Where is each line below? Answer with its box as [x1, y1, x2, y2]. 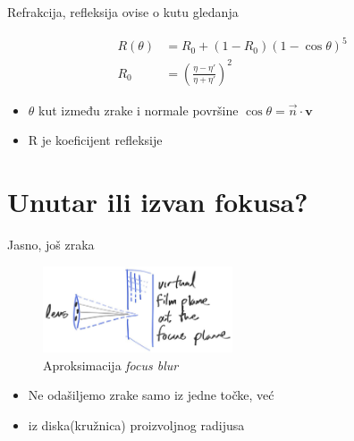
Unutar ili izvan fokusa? [7, 183, 308, 220]
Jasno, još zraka [7, 234, 95, 253]
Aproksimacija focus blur [43, 355, 179, 374]
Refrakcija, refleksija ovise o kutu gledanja [7, 3, 239, 21]
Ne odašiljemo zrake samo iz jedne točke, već [28, 386, 274, 404]
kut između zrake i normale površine [38, 100, 239, 119]
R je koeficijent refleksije [28, 131, 163, 149]
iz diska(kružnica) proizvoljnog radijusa [28, 416, 245, 434]
